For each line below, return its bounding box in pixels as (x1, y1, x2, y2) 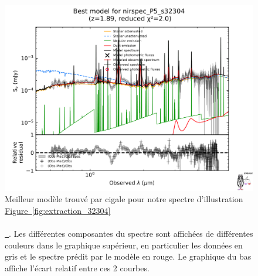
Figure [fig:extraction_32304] (5, 204, 111, 216)
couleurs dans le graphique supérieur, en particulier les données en (5, 238, 243, 251)
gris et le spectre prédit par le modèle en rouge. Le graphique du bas (5, 250, 252, 263)
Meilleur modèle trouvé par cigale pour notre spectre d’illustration (5, 193, 243, 205)
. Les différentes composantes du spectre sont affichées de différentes (9, 227, 253, 239)
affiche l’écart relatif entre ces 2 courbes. (5, 261, 150, 274)
